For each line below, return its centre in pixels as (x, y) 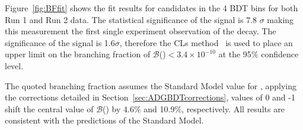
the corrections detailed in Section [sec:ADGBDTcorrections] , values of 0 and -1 (150, 97)
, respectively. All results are (233, 108)
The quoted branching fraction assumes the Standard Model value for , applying (151, 85)
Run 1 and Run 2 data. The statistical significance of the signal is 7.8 (131, 19)
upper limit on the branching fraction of (78, 54)
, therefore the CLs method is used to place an (206, 42)
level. (14, 65)
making (280, 19)
